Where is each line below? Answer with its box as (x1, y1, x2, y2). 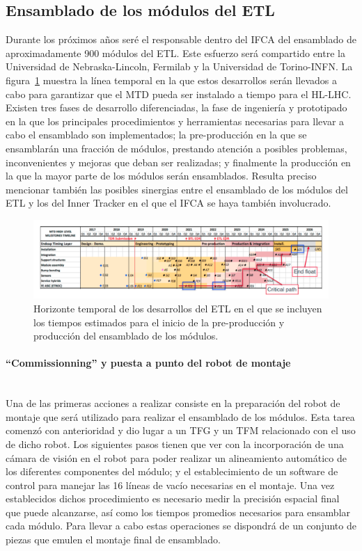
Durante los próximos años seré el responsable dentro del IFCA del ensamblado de (6, 32, 356, 47)
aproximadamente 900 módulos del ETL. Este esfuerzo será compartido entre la (6, 45, 345, 60)
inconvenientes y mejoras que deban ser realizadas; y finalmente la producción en (6, 154, 351, 169)
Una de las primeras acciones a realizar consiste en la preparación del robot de (6, 396, 340, 410)
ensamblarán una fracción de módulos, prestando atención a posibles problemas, (6, 141, 347, 155)
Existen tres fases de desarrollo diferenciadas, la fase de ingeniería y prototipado (6, 100, 347, 115)
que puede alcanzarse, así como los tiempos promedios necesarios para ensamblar (6, 504, 351, 519)
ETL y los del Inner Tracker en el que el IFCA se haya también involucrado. (6, 195, 331, 210)
